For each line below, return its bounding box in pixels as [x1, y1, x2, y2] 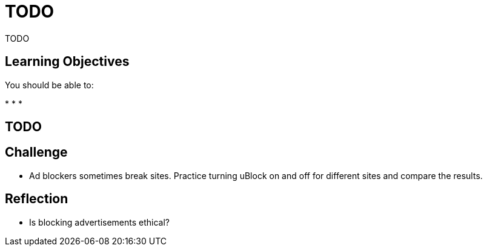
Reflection [5, 191, 68, 207]
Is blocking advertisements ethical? [29, 217, 170, 227]
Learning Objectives [5, 54, 130, 70]
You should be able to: [5, 79, 94, 90]
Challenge [5, 145, 68, 160]
